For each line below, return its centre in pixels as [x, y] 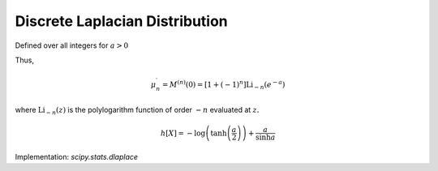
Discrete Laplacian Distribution [122, 21]
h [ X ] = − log [183, 133]
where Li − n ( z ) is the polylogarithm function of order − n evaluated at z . [137, 111]
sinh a [266, 137]
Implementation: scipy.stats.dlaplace [76, 156]
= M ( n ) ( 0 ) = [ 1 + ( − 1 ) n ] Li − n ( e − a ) [223, 85]
